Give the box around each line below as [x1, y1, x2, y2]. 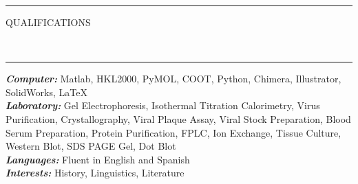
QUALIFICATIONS [6, 15, 91, 29]
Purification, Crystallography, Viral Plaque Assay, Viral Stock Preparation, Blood [6, 111, 351, 126]
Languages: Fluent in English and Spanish [6, 152, 190, 166]
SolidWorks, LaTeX [6, 84, 87, 99]
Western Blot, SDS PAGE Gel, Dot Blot [6, 139, 176, 153]
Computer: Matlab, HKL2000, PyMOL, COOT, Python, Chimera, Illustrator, [6, 71, 341, 86]
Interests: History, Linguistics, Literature [6, 165, 185, 180]
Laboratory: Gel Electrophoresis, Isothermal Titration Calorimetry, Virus [6, 98, 320, 113]
